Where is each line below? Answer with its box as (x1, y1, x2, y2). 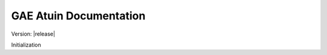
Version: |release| (11, 30, 56, 37)
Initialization (11, 41, 42, 48)
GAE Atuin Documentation (11, 9, 146, 22)
